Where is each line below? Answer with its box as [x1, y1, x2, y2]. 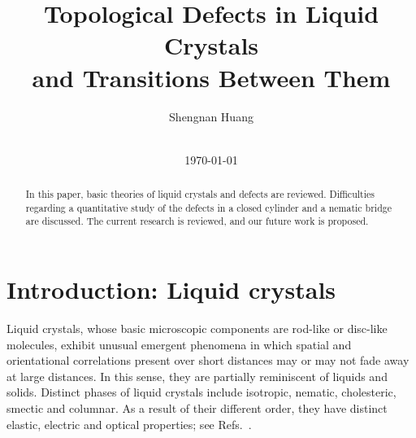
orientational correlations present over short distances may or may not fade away [6, 352, 409, 369]
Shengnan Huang [169, 107, 253, 125]
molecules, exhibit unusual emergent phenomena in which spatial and [6, 335, 352, 353]
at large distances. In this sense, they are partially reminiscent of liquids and [6, 367, 388, 384]
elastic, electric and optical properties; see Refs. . [6, 415, 252, 432]
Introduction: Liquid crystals [6, 273, 336, 306]
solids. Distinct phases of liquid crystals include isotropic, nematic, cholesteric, [6, 383, 396, 401]
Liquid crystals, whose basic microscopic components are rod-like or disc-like [6, 319, 388, 336]
